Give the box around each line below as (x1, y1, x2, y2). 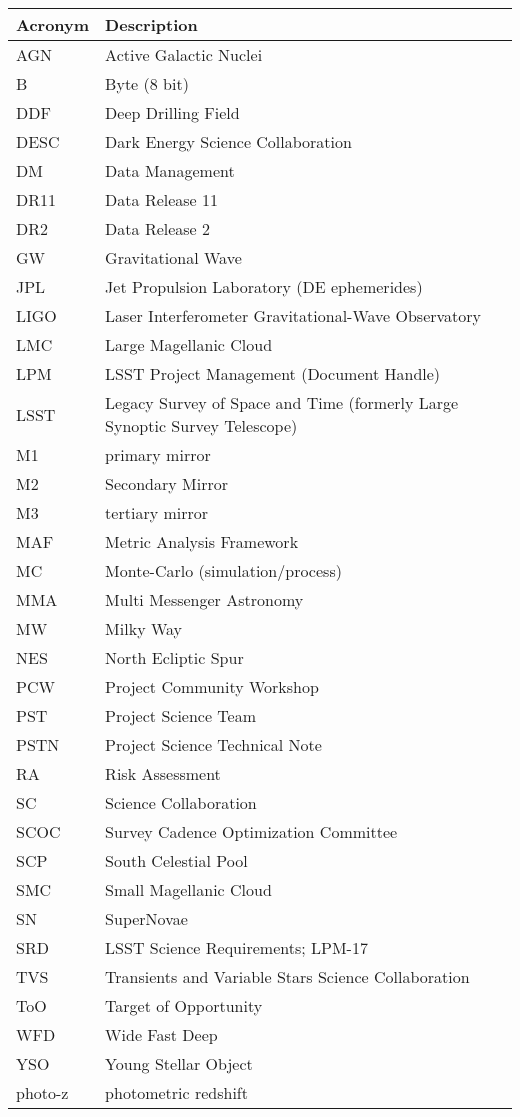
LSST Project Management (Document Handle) (105, 362, 441, 385)
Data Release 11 (105, 188, 219, 211)
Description (105, 13, 198, 36)
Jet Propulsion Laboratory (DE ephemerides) (105, 275, 423, 298)
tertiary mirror (105, 501, 209, 524)
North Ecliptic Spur (105, 646, 244, 669)
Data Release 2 (105, 217, 211, 240)
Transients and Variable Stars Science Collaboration (105, 965, 470, 988)
